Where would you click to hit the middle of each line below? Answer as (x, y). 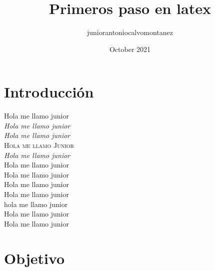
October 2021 (130, 49)
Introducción (49, 92)
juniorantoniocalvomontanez (130, 32)
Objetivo (34, 258)
